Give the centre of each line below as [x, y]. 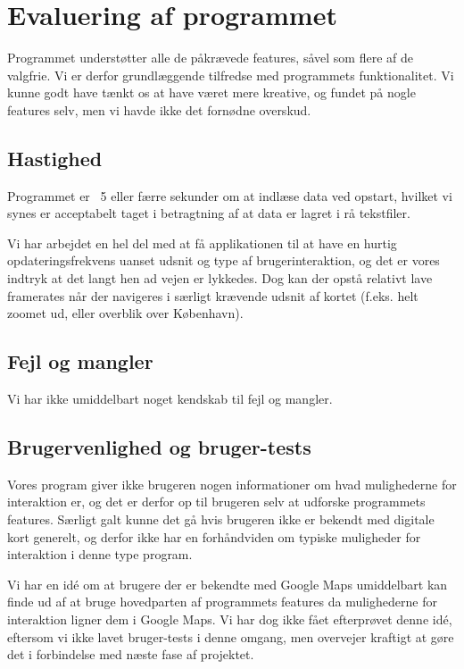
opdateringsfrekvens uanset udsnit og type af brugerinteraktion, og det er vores [224, 260]
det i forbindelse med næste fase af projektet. [131, 654]
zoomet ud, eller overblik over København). [125, 313]
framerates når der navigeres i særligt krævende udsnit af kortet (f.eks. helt [213, 295]
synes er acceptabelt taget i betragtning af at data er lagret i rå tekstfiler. [209, 213]
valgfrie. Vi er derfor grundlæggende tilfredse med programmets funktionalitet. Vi [231, 75]
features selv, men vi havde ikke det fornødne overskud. [159, 109]
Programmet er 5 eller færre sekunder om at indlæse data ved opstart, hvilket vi [230, 195]
